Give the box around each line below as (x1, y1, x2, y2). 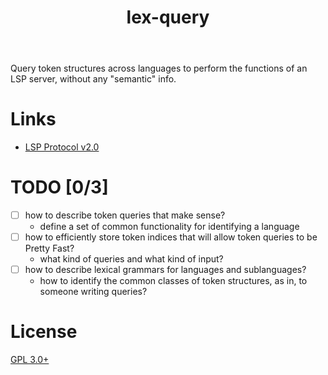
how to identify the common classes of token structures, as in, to (39, 275, 308, 287)
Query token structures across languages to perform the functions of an (10, 62, 308, 75)
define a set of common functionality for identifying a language (39, 221, 300, 233)
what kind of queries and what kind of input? (39, 253, 224, 265)
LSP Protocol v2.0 (24, 141, 100, 153)
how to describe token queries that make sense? (24, 209, 226, 221)
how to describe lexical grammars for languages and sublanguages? (24, 264, 307, 276)
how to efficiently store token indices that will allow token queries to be (24, 231, 318, 243)
